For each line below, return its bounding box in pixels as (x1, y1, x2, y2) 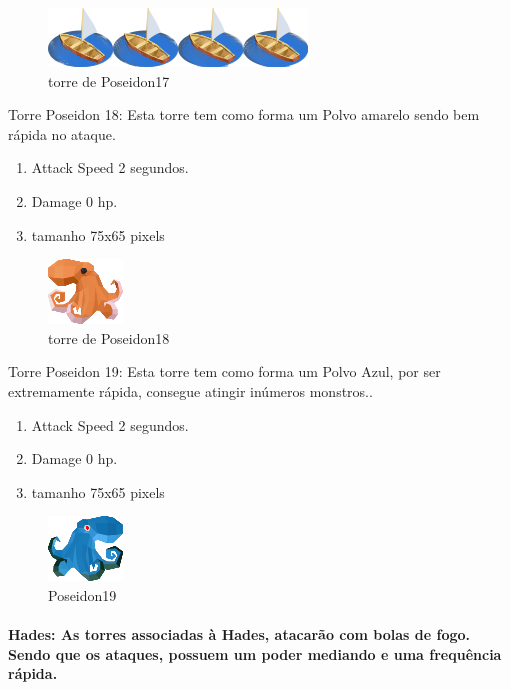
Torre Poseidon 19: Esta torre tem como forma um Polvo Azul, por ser (8, 361, 441, 382)
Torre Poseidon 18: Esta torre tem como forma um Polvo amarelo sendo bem (8, 104, 480, 125)
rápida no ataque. (8, 123, 116, 144)
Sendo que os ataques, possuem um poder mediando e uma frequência (8, 643, 502, 664)
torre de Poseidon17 (48, 70, 170, 91)
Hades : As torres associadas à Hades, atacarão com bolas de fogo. (8, 624, 471, 645)
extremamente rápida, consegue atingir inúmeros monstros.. (8, 380, 373, 401)
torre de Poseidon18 (48, 327, 170, 348)
